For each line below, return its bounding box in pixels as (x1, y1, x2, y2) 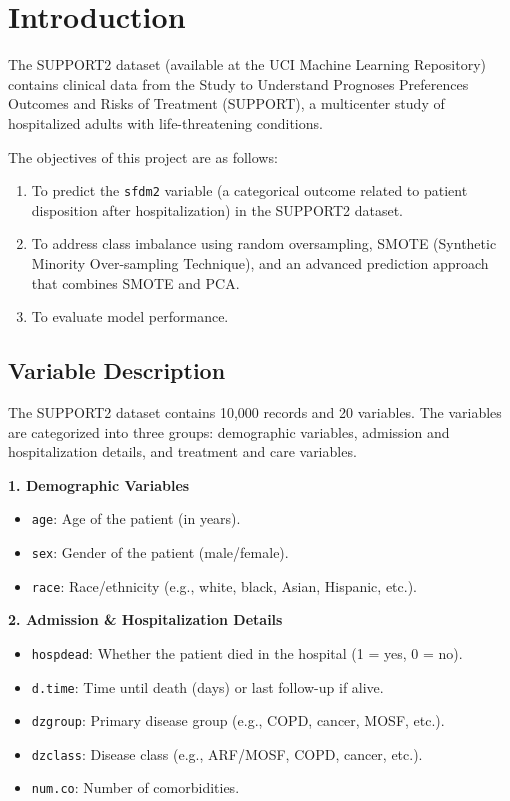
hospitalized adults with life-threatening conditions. (8, 112, 323, 133)
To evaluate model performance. (31, 306, 229, 327)
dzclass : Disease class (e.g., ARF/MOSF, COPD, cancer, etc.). (31, 743, 423, 764)
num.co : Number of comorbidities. (31, 777, 240, 798)
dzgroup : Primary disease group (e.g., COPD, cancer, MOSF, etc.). (31, 710, 445, 731)
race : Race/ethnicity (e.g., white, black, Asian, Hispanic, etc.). (31, 575, 418, 596)
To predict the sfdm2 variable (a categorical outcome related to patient (31, 180, 468, 201)
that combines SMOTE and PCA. (31, 272, 240, 293)
